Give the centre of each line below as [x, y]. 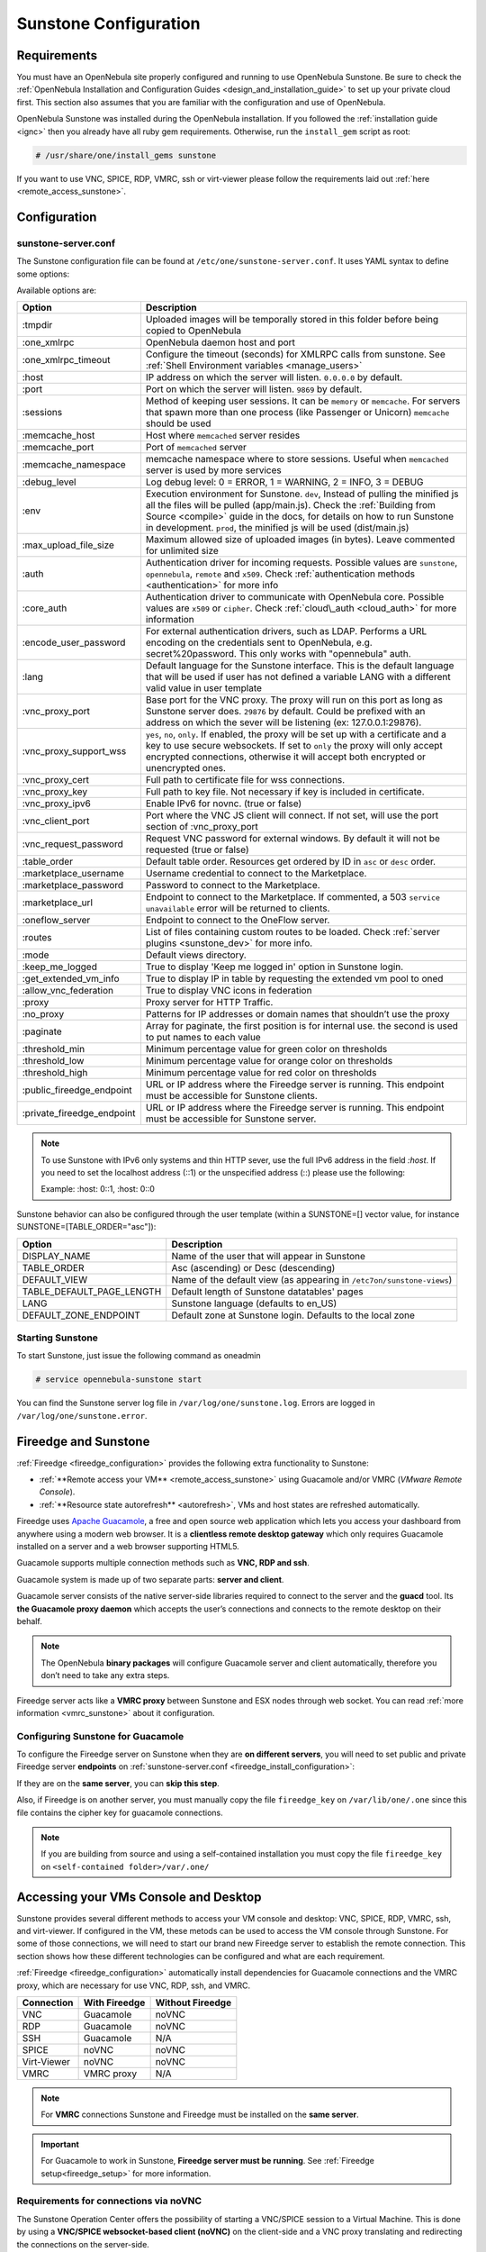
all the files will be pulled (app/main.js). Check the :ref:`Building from [291, 505]
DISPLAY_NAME [56, 1256]
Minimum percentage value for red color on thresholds [261, 1073]
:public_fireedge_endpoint [77, 1090]
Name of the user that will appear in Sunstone [269, 1256]
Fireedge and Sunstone [83, 1441]
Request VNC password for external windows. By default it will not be [292, 839]
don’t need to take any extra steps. [105, 1675]
